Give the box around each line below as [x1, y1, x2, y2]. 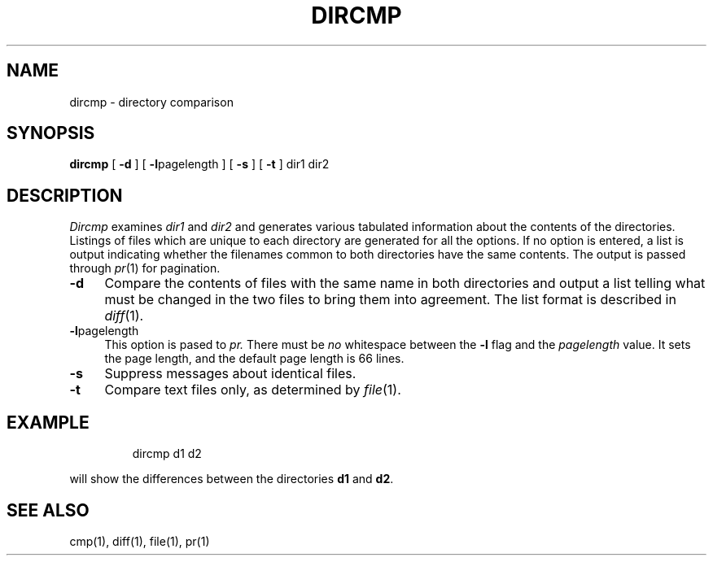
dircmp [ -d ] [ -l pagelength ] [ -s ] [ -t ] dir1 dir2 [69, 157, 330, 172]
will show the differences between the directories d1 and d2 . [69, 472, 394, 486]
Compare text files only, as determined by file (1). [104, 381, 401, 399]
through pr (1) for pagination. [69, 261, 221, 276]
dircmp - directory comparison [69, 94, 234, 109]
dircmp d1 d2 [132, 447, 202, 461]
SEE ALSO [7, 499, 90, 521]
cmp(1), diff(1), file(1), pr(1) [69, 534, 210, 548]
